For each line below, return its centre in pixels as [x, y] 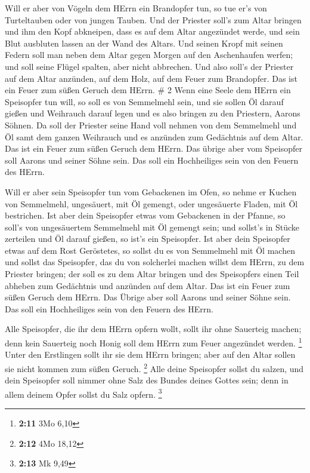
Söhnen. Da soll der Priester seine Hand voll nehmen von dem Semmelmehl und [151, 125]
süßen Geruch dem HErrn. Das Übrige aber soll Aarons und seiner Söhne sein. [148, 297]
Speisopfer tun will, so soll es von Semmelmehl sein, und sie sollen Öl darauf [144, 101]
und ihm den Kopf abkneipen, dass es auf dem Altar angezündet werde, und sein [152, 31]
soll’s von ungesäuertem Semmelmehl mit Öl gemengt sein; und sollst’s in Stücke [152, 227]
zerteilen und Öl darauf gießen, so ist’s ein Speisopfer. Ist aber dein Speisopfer [148, 239]
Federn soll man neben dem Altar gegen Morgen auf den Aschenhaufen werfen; [149, 55]
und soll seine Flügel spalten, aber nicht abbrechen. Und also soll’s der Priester [149, 66]
